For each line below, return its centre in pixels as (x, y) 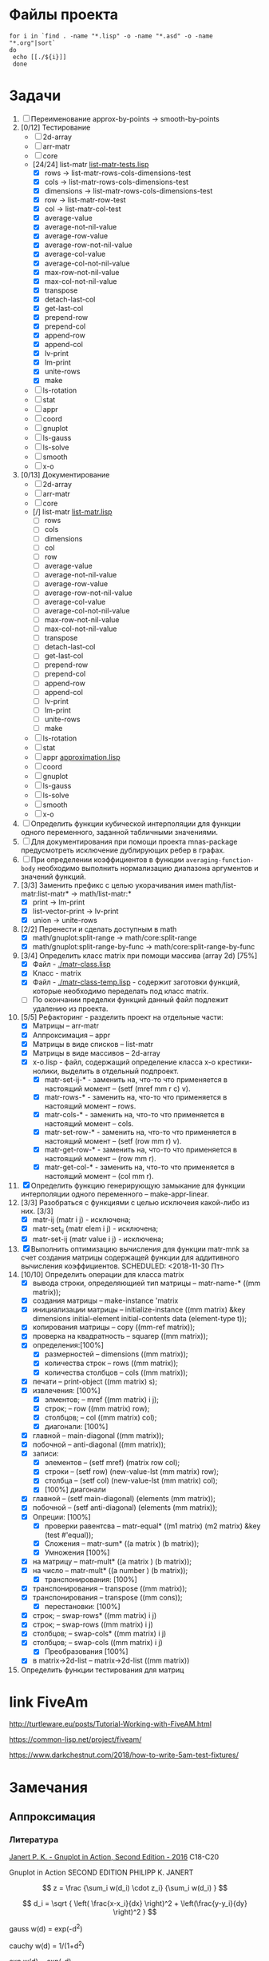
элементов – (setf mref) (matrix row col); (112, 1463)
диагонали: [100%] (76, 1426)
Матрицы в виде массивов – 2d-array (96, 1052)
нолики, (46, 1071)
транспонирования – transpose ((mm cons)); (107, 1598)
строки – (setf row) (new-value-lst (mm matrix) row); (131, 1472)
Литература (34, 1839)
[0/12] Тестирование (55, 127)
